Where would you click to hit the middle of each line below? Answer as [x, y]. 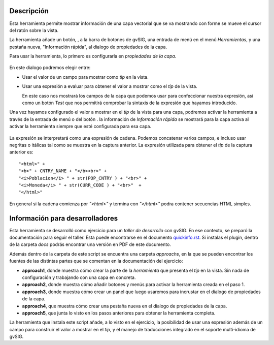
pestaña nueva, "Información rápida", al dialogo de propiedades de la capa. [88, 47]
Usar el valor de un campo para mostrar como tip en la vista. [85, 77]
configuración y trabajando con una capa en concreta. [79, 277]
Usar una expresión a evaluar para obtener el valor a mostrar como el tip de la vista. [110, 86]
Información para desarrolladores [64, 218]
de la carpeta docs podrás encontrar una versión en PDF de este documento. [90, 244]
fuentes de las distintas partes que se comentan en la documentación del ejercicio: [96, 261]
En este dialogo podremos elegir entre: [50, 68]
